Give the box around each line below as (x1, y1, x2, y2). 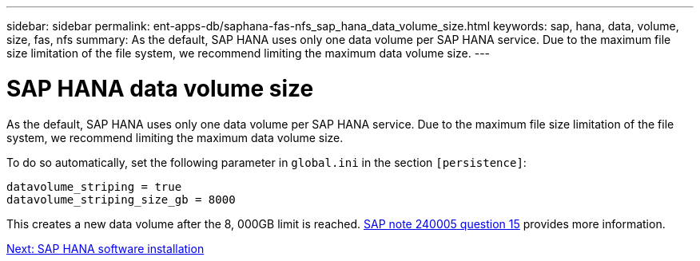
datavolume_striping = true (6, 180, 182, 193)
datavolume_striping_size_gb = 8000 (6, 192, 236, 206)
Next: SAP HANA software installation (6, 241, 205, 255)
